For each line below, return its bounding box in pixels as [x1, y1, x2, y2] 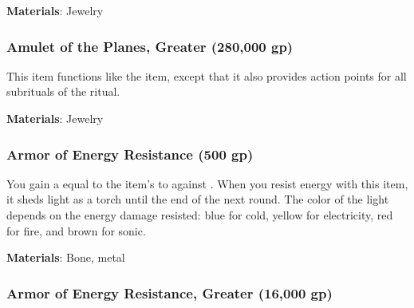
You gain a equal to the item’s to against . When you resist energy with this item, [6, 175, 408, 192]
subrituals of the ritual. [6, 83, 120, 100]
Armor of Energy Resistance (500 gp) [6, 144, 254, 164]
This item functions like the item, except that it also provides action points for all [6, 67, 407, 84]
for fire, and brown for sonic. [6, 222, 146, 239]
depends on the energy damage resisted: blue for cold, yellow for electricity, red [6, 207, 393, 223]
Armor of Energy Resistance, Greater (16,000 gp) [6, 282, 333, 302]
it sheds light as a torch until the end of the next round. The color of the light [6, 191, 389, 207]
